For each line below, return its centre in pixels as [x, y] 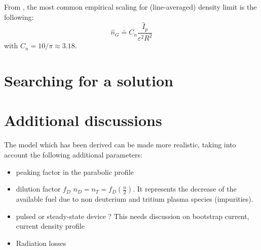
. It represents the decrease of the [185, 189]
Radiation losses [41, 243]
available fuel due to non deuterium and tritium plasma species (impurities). [135, 199]
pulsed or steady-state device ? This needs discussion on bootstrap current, [133, 216]
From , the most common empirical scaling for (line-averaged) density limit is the [130, 7]
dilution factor [38, 189]
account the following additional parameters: [73, 154]
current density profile [50, 226]
